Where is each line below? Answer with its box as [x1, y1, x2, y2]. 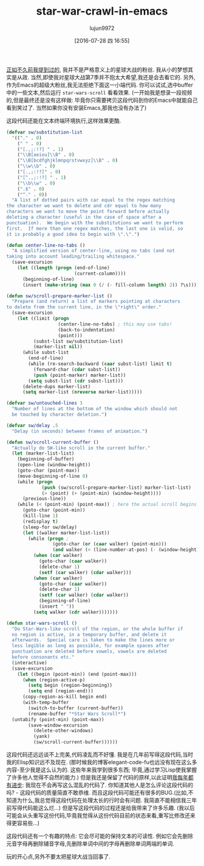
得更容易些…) [6, 820, 40, 827]
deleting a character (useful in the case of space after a [6, 215, 162, 221]
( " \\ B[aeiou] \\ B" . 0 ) [17, 152, 75, 158]
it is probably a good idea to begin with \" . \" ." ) [6, 231, 140, 237]
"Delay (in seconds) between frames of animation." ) [12, 428, 148, 434]
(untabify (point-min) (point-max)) [12, 716, 104, 723]
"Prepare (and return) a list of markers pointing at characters [12, 299, 181, 305]
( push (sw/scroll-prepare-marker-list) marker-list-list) [41, 484, 191, 491]
